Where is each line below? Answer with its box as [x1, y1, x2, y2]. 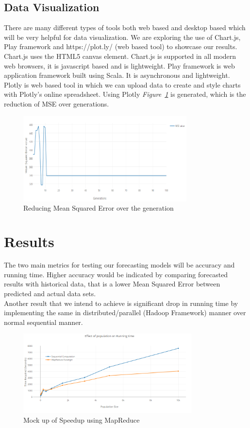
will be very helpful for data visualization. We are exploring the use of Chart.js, [4, 32, 241, 42]
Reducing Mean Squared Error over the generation [23, 203, 174, 213]
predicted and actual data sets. [4, 288, 96, 298]
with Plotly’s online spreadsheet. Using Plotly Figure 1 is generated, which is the [4, 89, 246, 99]
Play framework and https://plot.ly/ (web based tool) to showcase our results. [4, 41, 237, 52]
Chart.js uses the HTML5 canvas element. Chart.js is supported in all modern [4, 51, 236, 61]
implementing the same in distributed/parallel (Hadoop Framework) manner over [4, 307, 246, 318]
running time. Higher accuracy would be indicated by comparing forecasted [4, 269, 228, 279]
